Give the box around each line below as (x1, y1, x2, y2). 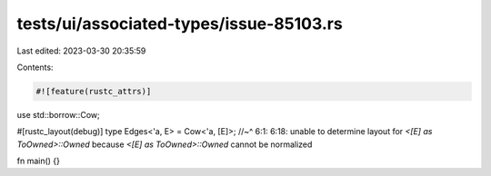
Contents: (16, 62, 54, 73)
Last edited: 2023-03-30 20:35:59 (16, 45, 146, 56)
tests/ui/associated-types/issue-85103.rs (16, 14, 343, 34)
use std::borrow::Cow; (16, 109, 100, 120)
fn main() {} (16, 155, 61, 167)
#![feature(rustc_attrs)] (35, 86, 152, 96)
